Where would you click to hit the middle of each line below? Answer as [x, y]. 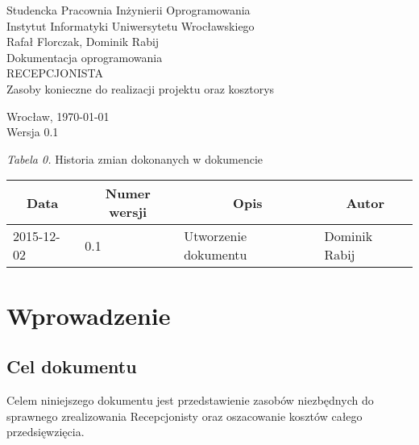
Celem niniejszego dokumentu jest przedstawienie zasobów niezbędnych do [190, 399]
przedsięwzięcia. [46, 432]
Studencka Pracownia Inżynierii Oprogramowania [129, 10]
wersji [128, 212]
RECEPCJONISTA [55, 73]
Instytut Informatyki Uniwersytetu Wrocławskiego [131, 25]
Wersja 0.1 [33, 132]
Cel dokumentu [72, 366]
